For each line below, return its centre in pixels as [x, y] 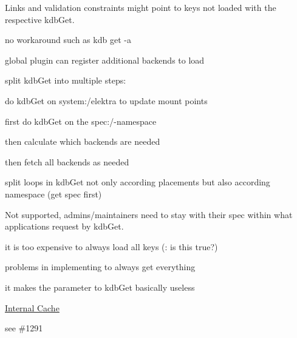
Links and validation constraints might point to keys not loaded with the [141, 7]
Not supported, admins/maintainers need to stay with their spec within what [149, 214]
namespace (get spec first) [53, 194]
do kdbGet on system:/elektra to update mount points [106, 100]
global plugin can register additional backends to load [105, 60]
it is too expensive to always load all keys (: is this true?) [111, 246]
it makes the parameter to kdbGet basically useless [100, 287]
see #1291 [24, 328]
